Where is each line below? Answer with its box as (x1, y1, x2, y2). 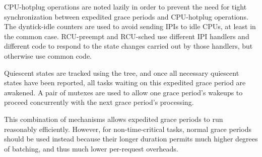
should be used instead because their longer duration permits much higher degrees (4, 133, 258, 144)
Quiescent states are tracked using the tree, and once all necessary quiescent (4, 67, 239, 78)
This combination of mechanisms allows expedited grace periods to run (4, 113, 223, 124)
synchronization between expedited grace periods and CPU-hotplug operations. (4, 11, 248, 22)
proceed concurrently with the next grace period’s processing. (4, 97, 194, 107)
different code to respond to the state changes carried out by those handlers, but (4, 41, 253, 51)
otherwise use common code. (4, 50, 92, 61)
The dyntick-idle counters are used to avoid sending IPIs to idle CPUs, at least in (4, 21, 256, 32)
